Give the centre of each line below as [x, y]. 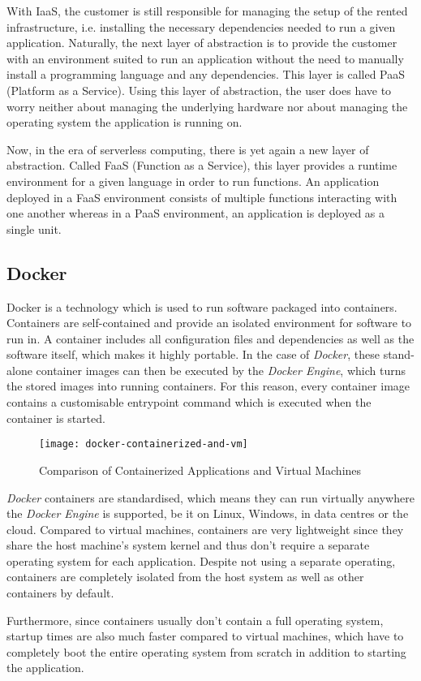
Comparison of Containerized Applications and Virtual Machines [200, 470]
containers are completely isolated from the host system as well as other [185, 577]
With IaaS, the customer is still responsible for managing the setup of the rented [207, 11]
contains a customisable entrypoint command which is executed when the [189, 402]
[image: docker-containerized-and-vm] [144, 444]
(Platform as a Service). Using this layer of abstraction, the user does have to [199, 90]
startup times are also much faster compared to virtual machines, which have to [205, 636]
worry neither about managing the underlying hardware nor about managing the [207, 106]
